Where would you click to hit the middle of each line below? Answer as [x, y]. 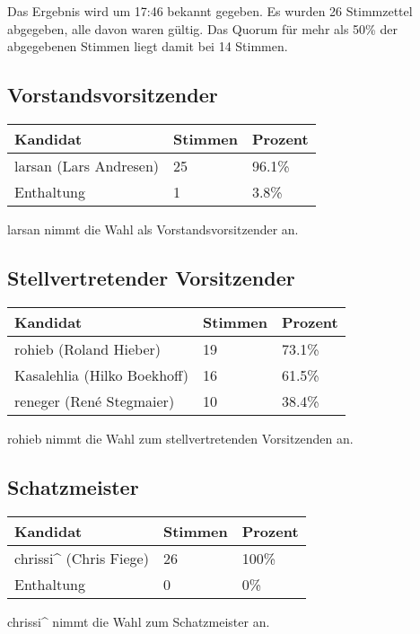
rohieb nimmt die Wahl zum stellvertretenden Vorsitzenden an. [180, 438]
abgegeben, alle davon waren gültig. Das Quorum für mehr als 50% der [202, 28]
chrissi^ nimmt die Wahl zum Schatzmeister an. [139, 621]
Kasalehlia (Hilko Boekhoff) [102, 374]
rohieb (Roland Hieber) [88, 348]
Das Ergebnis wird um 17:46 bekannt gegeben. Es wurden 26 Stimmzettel [210, 11]
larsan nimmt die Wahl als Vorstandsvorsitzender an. [153, 229]
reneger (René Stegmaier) [95, 401]
